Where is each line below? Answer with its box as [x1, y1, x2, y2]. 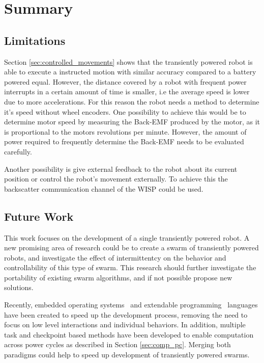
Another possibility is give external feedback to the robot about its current [4, 163, 238, 174]
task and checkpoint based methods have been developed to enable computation [4, 329, 254, 340]
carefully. [4, 146, 32, 157]
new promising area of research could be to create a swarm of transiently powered [4, 242, 259, 253]
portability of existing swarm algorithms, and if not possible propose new [4, 272, 232, 282]
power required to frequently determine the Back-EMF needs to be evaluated [4, 136, 244, 147]
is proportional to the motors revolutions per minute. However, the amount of [4, 126, 247, 137]
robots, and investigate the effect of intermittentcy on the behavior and [4, 252, 226, 263]
